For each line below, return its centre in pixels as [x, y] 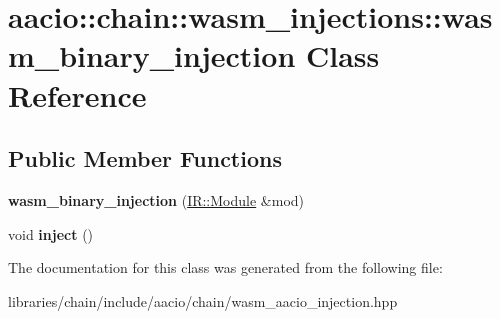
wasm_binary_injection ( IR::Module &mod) [156, 199]
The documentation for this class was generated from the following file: [225, 267]
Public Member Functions [145, 158]
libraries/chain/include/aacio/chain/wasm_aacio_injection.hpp [203, 300]
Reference [77, 94]
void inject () [51, 233]
